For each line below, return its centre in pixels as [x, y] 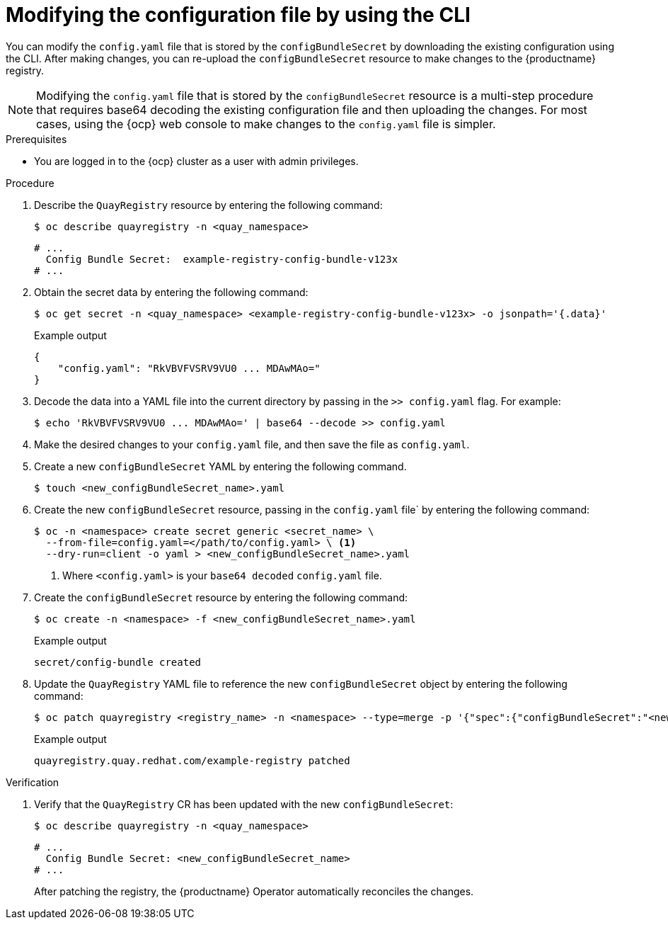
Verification [33, 782]
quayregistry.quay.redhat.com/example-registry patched [192, 760]
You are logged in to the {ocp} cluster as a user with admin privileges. [196, 161]
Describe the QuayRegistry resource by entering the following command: [208, 205]
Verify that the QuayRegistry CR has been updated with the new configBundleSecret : [244, 804]
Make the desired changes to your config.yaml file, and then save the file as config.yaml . [252, 444]
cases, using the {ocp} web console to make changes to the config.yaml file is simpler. [266, 124]
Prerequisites [36, 139]
